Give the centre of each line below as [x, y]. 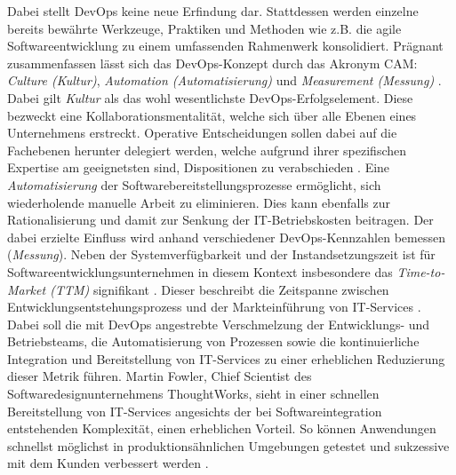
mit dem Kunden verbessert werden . [108, 463]
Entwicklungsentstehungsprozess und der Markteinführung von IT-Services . [214, 307]
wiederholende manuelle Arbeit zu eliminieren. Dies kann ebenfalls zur [199, 202]
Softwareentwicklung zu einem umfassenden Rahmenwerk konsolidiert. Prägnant [225, 46]
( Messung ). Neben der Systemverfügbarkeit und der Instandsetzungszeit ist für [221, 254]
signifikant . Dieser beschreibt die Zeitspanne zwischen [241, 289]
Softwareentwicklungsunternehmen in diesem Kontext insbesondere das [200, 271]
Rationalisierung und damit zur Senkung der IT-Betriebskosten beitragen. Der [220, 220]
